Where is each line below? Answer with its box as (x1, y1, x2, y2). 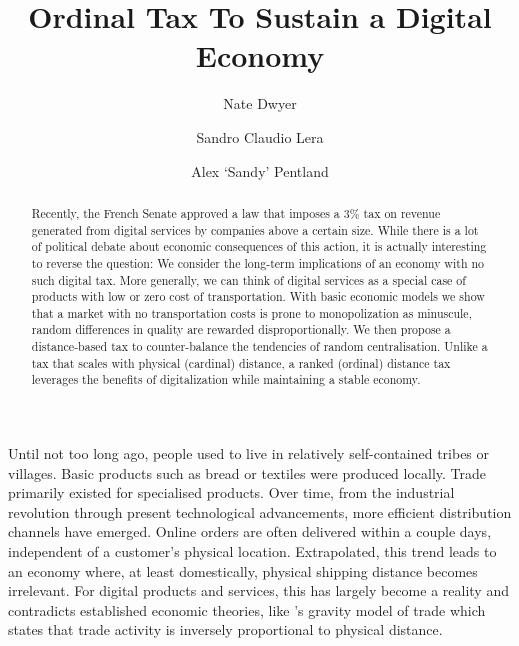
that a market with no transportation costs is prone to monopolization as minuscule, (31, 304, 472, 321)
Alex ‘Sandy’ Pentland (191, 160, 329, 181)
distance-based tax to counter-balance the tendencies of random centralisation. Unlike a (31, 338, 488, 355)
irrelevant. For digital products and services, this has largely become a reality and (8, 580, 509, 601)
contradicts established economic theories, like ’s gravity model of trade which (8, 599, 486, 620)
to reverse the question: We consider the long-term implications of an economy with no (31, 254, 485, 271)
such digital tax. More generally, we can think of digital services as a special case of (31, 271, 466, 288)
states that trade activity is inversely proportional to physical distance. (8, 619, 443, 640)
